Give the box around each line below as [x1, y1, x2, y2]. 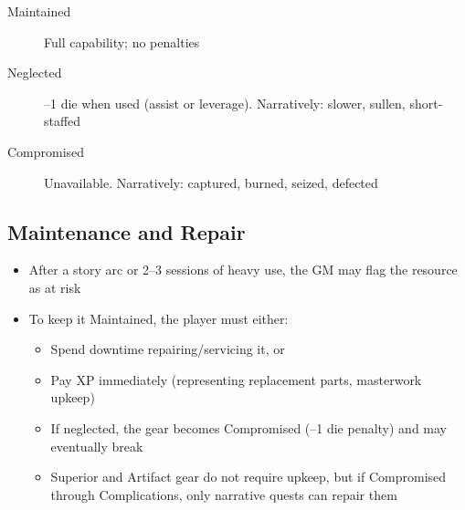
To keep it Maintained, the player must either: [28, 308, 289, 328]
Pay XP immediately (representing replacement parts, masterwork [50, 369, 422, 389]
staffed [44, 111, 81, 130]
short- [409, 93, 443, 112]
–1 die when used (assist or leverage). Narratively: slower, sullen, [44, 93, 406, 112]
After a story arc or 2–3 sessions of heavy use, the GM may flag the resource [28, 260, 458, 279]
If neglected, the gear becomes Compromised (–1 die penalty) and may [50, 418, 448, 437]
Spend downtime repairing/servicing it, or [50, 339, 285, 359]
